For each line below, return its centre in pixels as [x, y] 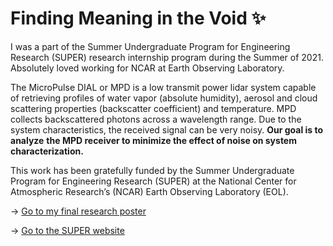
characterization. [47, 151]
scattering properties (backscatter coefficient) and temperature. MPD [153, 108]
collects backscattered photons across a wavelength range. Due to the [156, 119]
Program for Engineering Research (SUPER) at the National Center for [153, 181]
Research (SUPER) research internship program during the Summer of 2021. [167, 57]
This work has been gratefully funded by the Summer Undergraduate [152, 170]
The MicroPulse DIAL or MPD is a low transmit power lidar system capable [163, 87]
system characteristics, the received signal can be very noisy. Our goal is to [167, 129]
